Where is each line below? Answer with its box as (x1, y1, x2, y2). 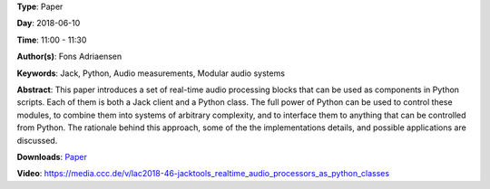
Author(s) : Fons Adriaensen (16, 51, 122, 62)
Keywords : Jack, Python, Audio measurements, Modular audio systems (16, 68, 286, 79)
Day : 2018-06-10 (16, 18, 81, 29)
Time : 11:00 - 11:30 (16, 34, 87, 45)
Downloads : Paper (16, 151, 88, 162)
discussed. (16, 135, 58, 146)
